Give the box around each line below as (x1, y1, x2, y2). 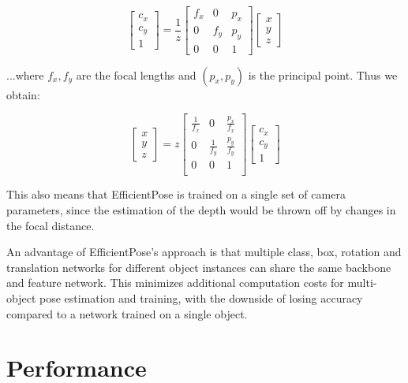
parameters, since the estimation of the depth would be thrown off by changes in (6, 202, 396, 218)
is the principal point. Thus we (248, 66, 398, 83)
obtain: (6, 86, 40, 102)
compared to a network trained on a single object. (6, 305, 248, 322)
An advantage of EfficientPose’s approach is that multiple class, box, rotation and (6, 244, 402, 260)
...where (6, 66, 44, 83)
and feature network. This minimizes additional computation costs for (6, 274, 344, 291)
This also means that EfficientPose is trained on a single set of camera (6, 186, 346, 203)
